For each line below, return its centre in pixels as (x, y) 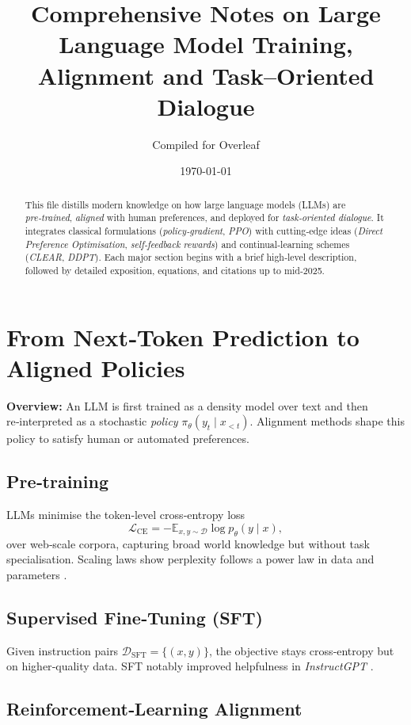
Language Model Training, (206, 44)
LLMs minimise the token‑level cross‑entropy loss (126, 515)
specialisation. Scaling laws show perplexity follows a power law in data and (190, 559)
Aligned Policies (96, 367)
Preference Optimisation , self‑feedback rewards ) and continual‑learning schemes (187, 244)
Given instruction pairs (63, 650)
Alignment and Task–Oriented (206, 75)
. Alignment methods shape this (327, 421)
